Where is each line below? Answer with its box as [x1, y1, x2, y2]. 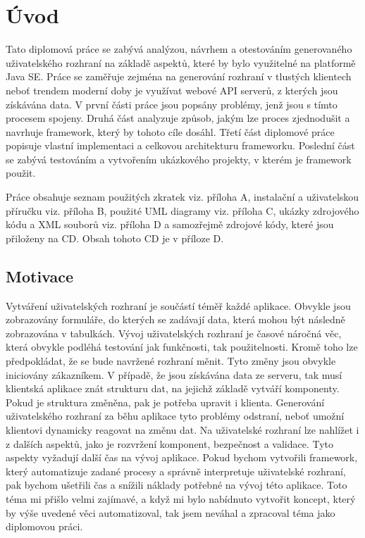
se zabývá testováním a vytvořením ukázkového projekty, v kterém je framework [6, 151, 352, 166]
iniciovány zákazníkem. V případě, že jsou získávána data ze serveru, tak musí [6, 367, 342, 382]
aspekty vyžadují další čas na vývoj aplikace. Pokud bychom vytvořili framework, [6, 450, 358, 465]
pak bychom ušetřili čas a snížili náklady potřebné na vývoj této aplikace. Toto [6, 477, 347, 492]
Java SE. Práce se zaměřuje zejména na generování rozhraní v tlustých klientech [6, 69, 352, 84]
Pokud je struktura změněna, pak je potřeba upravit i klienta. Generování [6, 394, 325, 409]
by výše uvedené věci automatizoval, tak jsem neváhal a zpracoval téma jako [6, 505, 335, 520]
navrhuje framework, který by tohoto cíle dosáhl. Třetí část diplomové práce [6, 124, 335, 139]
